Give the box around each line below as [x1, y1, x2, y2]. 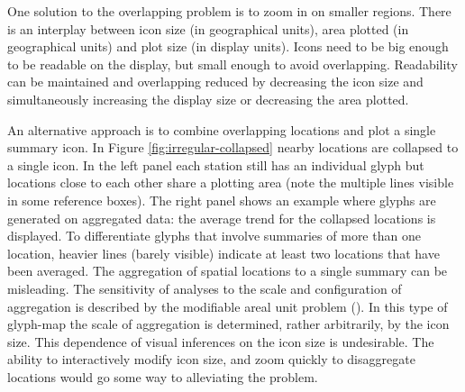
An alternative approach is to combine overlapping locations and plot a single [7, 120, 436, 139]
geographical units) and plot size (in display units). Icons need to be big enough [7, 37, 449, 56]
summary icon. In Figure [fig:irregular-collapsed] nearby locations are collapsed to [7, 138, 459, 157]
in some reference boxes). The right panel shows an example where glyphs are [7, 190, 436, 209]
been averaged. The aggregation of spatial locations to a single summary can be [7, 261, 448, 280]
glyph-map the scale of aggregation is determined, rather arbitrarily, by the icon [7, 315, 450, 333]
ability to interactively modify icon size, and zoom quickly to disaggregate [7, 350, 415, 369]
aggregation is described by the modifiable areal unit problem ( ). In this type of [7, 296, 448, 315]
